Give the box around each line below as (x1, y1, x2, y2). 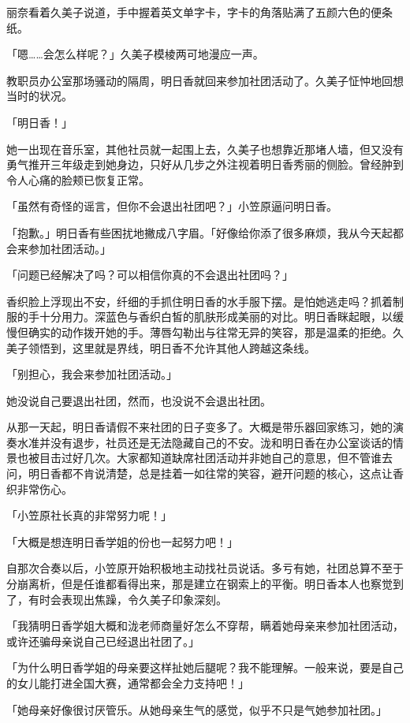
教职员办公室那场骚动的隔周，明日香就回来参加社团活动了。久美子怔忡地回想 (6, 72, 404, 88)
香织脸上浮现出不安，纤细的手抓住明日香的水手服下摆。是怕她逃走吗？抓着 (6, 293, 393, 309)
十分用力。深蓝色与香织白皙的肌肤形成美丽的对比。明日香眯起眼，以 (39, 308, 393, 325)
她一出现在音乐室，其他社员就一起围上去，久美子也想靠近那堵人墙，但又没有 (6, 140, 404, 157)
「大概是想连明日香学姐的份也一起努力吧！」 (6, 533, 238, 550)
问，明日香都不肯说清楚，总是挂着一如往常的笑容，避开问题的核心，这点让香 (6, 465, 404, 482)
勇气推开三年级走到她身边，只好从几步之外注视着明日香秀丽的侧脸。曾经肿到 (6, 156, 404, 173)
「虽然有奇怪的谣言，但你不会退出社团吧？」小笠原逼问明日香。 (6, 198, 337, 214)
